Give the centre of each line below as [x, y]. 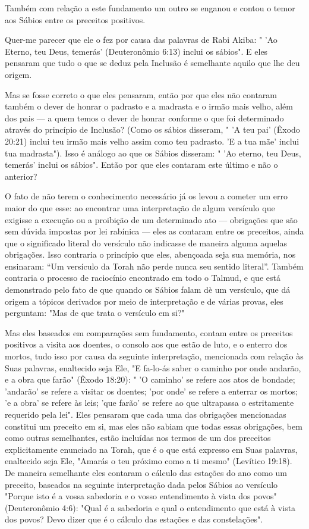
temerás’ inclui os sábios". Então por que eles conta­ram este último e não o [141, 165]
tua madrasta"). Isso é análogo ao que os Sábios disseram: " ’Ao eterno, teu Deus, [153, 153]
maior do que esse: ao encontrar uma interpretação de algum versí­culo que [140, 207]
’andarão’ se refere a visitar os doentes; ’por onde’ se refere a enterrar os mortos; [151, 391]
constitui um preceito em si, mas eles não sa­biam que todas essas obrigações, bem [154, 426]
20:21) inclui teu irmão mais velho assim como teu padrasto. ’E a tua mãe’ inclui [152, 141]
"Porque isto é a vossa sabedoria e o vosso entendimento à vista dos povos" [141, 496]
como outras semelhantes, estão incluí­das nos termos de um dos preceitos [138, 438]
